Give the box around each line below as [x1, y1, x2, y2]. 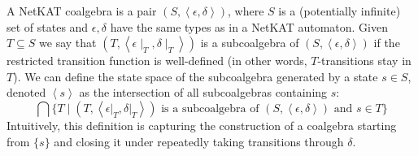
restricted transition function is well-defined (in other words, [7, 52, 307, 69]
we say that [39, 34, 97, 51]
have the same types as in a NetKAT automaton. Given [110, 18, 388, 35]
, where [228, 2, 264, 19]
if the [373, 34, 400, 51]
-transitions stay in [317, 52, 411, 69]
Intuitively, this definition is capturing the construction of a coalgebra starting [7, 116, 397, 133]
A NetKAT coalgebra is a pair [7, 2, 157, 19]
